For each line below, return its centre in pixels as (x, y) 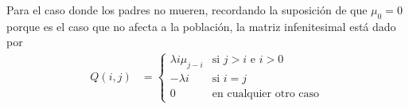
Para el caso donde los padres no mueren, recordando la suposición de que (187, 10)
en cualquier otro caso (266, 94)
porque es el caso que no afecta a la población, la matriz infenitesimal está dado (201, 26)
